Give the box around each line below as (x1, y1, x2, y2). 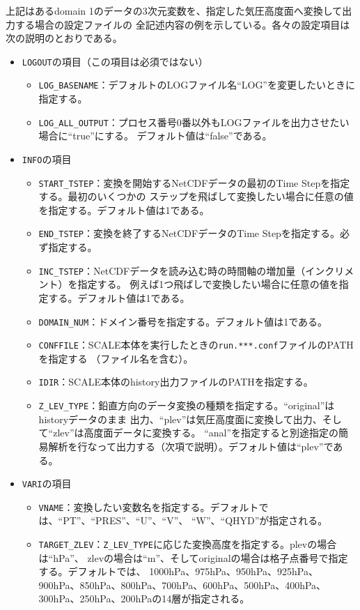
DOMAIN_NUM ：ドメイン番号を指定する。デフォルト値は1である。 (38, 314, 328, 328)
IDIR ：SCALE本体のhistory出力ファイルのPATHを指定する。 (38, 374, 313, 389)
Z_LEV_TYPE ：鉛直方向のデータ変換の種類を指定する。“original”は (38, 398, 335, 413)
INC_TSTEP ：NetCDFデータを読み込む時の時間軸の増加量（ (38, 263, 306, 277)
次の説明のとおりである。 (6, 31, 123, 45)
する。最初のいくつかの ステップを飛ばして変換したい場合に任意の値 (38, 189, 354, 204)
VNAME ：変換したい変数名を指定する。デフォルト (38, 499, 259, 514)
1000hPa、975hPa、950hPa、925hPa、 (149, 564, 318, 579)
